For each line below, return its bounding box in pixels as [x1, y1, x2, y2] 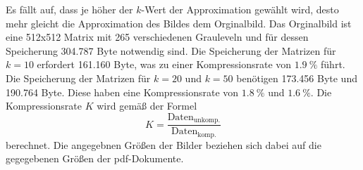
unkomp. [193, 117, 221, 124]
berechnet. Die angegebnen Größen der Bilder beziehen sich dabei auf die [6, 137, 321, 152]
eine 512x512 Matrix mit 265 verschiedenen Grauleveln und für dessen [6, 30, 309, 44]
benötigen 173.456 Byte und [236, 70, 357, 85]
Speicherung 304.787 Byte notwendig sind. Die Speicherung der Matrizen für [6, 43, 336, 58]
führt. [321, 57, 345, 72]
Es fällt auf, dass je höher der [6, 2, 133, 16]
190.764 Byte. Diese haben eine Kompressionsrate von [6, 84, 239, 99]
